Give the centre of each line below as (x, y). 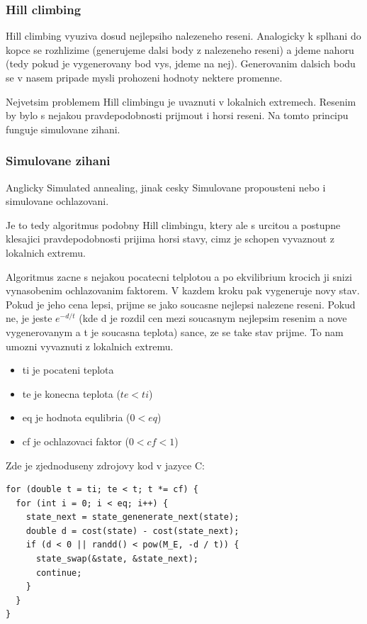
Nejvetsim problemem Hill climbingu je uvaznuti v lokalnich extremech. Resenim (181, 101)
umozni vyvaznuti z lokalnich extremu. (90, 346)
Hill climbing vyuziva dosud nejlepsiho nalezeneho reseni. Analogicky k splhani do (183, 36)
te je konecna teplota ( (71, 393)
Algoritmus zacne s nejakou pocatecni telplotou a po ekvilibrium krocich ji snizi (179, 276)
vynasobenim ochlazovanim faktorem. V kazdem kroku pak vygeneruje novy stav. (183, 290)
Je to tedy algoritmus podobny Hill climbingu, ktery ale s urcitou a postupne (173, 224)
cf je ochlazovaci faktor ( (75, 441)
